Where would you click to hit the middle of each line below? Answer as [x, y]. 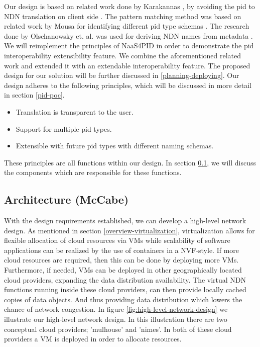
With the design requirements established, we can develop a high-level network [125, 221]
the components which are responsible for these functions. [93, 172]
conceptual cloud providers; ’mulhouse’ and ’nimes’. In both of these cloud [118, 329]
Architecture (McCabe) [67, 199]
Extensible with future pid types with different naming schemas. [115, 146]
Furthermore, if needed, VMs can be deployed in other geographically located [123, 270]
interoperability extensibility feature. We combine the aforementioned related [123, 55]
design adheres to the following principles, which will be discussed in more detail [128, 85]
